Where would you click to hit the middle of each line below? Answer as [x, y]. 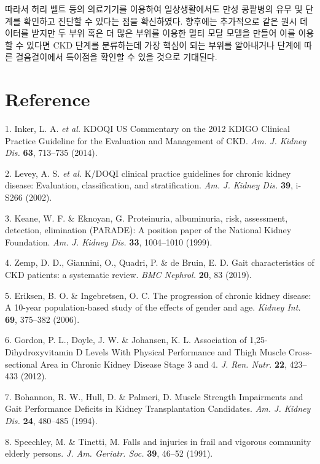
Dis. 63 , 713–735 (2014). [51, 153]
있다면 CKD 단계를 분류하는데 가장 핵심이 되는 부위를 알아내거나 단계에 [164, 44]
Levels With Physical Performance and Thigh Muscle [186, 352]
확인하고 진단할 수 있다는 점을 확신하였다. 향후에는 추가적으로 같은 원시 [160, 21]
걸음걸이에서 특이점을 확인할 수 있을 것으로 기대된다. [116, 57]
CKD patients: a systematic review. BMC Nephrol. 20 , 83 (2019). [128, 275]
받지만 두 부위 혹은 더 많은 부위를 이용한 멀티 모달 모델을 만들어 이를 [163, 33]
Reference [48, 99]
